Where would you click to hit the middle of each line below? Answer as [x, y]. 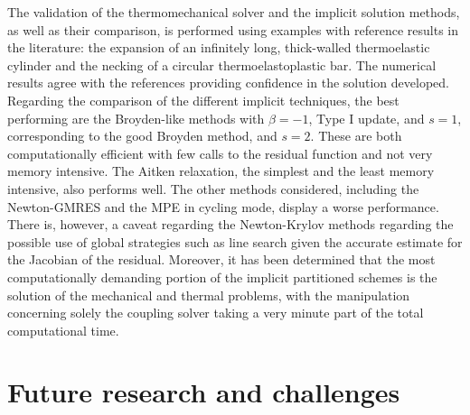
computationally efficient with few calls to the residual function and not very [220, 153]
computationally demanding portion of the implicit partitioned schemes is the [222, 277]
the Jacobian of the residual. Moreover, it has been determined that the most [221, 259]
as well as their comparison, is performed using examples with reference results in [233, 29]
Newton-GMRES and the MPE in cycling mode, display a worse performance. [223, 206]
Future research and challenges [204, 392]
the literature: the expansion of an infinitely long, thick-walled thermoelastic [219, 47]
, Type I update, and [367, 118]
